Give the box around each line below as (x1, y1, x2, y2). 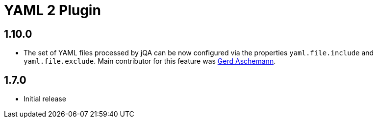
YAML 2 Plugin (4, 2, 101, 19)
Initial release (24, 95, 66, 103)
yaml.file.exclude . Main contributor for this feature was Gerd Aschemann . (24, 57, 276, 66)
